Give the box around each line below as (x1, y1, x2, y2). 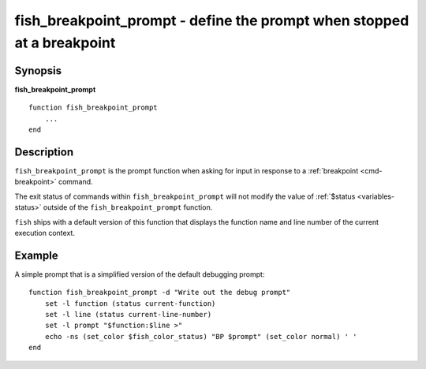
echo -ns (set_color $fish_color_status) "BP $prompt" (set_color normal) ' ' (44, 332, 357, 341)
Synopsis (14, 64, 62, 77)
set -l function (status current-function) (44, 299, 216, 307)
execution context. (14, 228, 75, 237)
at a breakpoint (14, 34, 116, 51)
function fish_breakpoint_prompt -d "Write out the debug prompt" (28, 288, 291, 297)
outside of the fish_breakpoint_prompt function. (43, 203, 213, 212)
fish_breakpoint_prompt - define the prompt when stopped (14, 12, 409, 29)
